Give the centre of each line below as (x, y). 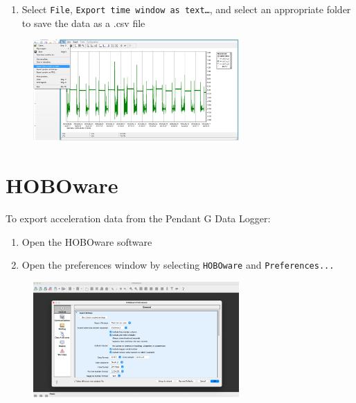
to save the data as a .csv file (83, 23)
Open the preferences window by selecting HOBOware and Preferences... (178, 265)
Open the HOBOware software (87, 241)
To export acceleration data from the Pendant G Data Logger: (138, 218)
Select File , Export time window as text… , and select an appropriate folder (186, 9)
